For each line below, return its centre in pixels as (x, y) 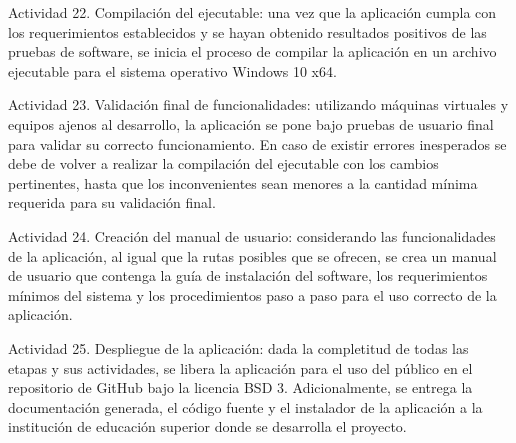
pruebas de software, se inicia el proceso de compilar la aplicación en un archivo (252, 51)
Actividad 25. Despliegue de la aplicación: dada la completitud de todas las (238, 347)
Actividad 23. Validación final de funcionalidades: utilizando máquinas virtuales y (258, 104)
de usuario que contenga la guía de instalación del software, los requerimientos (248, 275)
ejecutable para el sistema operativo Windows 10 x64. (172, 70)
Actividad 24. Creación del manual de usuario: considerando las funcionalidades (252, 235)
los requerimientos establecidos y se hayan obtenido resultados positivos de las (247, 31)
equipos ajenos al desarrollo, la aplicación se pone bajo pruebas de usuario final (251, 123)
